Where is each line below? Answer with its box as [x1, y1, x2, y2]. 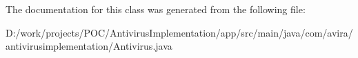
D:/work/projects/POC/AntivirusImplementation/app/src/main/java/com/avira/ [6, 25, 353, 39]
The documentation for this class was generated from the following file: [6, 2, 306, 16]
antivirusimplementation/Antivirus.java [6, 39, 172, 53]
